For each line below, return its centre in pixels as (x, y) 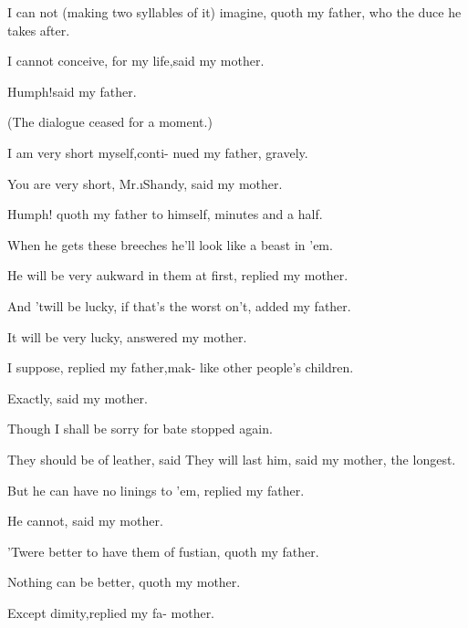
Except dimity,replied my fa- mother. (111, 612)
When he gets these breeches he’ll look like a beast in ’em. (170, 244)
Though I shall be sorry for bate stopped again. (140, 429)
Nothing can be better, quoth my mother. (124, 582)
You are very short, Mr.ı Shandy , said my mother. (145, 183)
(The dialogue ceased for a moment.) (110, 122)
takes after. (39, 30)
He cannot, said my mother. (85, 521)
